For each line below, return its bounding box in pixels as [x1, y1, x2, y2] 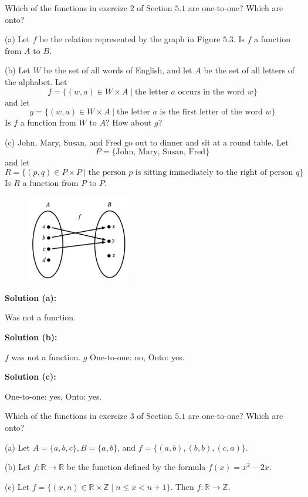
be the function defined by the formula [66, 461, 206, 473]
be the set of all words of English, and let [43, 64, 192, 76]
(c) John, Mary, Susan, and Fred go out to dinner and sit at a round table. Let [5, 136, 289, 148]
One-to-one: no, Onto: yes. [90, 350, 185, 363]
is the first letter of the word [160, 108, 263, 117]
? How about [105, 116, 152, 129]
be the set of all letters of [204, 64, 295, 76]
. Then [170, 480, 194, 492]
